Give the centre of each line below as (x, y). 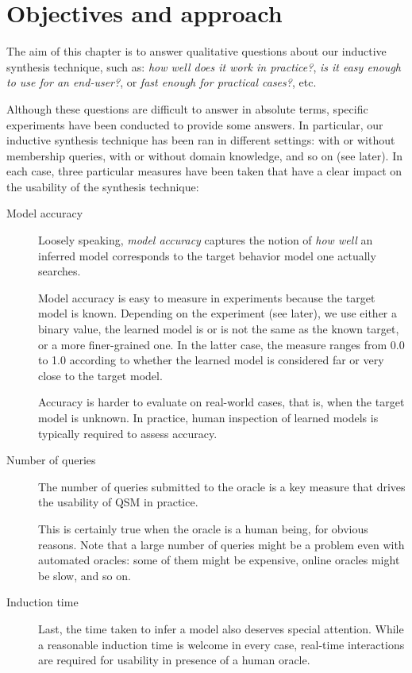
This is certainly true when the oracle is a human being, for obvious (203, 528)
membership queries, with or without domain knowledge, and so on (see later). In (205, 155)
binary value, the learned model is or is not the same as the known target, (219, 329)
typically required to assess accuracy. (128, 433)
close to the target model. (100, 375)
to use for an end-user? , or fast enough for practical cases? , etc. (162, 82)
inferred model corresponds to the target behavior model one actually (207, 255)
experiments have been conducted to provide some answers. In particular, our (195, 124)
